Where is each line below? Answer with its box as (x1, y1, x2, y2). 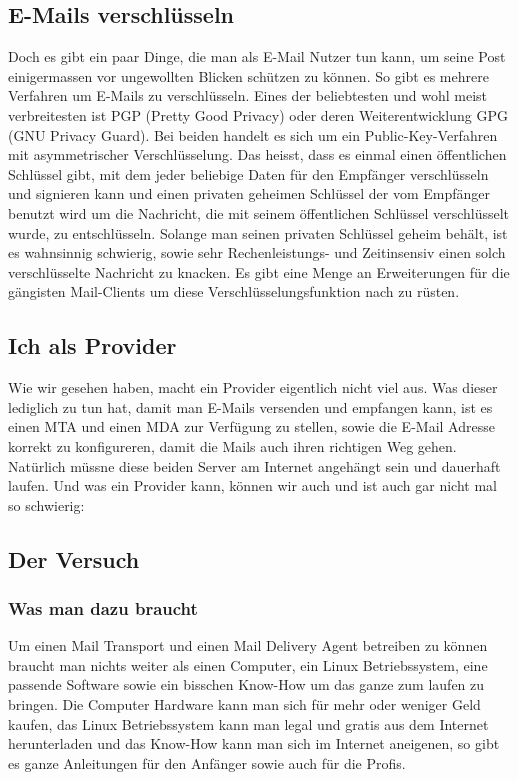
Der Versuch (8, 543, 140, 574)
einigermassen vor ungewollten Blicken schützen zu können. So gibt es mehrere (8, 65, 489, 86)
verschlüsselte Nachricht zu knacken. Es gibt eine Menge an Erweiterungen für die (8, 261, 510, 282)
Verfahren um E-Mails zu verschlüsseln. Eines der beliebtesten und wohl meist (8, 85, 488, 106)
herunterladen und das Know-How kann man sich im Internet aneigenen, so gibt (8, 733, 500, 754)
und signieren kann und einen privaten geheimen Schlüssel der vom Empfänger (8, 183, 491, 204)
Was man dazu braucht (8, 595, 198, 620)
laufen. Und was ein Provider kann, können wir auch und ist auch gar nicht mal (8, 475, 497, 496)
